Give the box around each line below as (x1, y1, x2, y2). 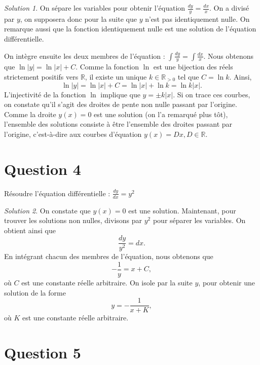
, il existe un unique (85, 71, 147, 82)
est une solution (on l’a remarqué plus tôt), (94, 108, 228, 119)
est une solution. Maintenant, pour (128, 205, 236, 215)
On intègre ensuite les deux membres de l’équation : (4, 50, 165, 61)
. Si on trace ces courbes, (173, 89, 250, 99)
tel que (177, 71, 199, 82)
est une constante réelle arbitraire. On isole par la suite (21, 277, 193, 288)
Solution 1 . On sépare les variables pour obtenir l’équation (4, 3, 185, 13)
